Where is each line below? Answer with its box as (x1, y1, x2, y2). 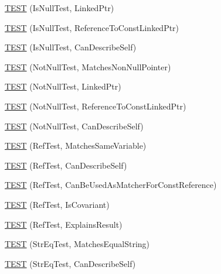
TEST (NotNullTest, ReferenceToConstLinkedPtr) (5, 100, 186, 112)
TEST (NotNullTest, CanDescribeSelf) (5, 119, 144, 132)
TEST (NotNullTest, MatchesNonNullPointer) (5, 60, 171, 73)
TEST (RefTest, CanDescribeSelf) (5, 159, 127, 171)
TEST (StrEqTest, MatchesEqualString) (5, 238, 150, 250)
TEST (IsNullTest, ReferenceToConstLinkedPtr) (5, 21, 179, 33)
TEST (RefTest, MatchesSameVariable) (5, 139, 147, 152)
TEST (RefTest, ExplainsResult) (5, 218, 123, 230)
